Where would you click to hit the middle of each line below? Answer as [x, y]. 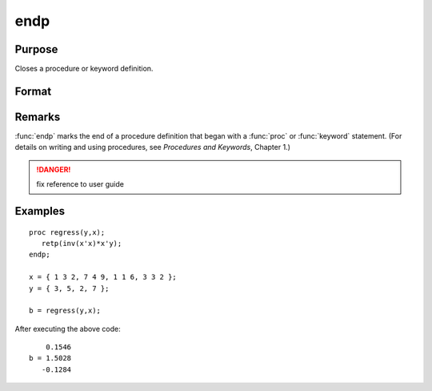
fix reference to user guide [80, 184]
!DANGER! [54, 169]
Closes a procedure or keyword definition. [84, 69]
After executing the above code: [68, 329]
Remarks [38, 117]
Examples [40, 211]
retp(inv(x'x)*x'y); [82, 243]
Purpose [36, 49]
